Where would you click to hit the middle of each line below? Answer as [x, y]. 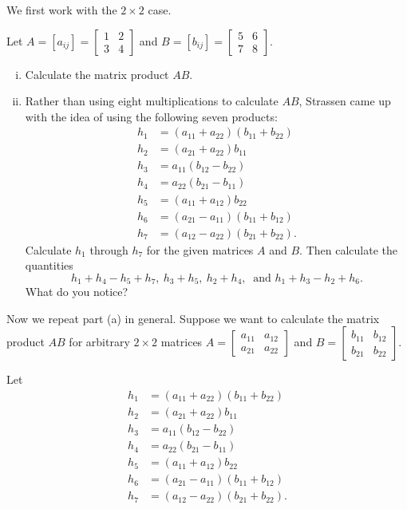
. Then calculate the [348, 249]
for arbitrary [99, 342]
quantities [49, 265]
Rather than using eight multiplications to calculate [152, 101]
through [109, 249]
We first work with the [62, 10]
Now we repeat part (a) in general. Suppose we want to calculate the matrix [193, 318]
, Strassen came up [345, 101]
